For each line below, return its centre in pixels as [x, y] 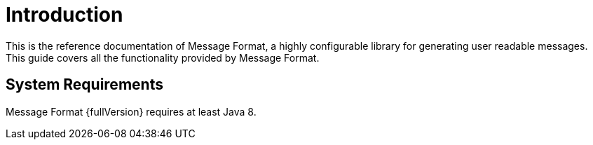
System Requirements [84, 85]
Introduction [64, 15]
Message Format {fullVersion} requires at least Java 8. [131, 111]
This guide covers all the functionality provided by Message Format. [163, 57]
